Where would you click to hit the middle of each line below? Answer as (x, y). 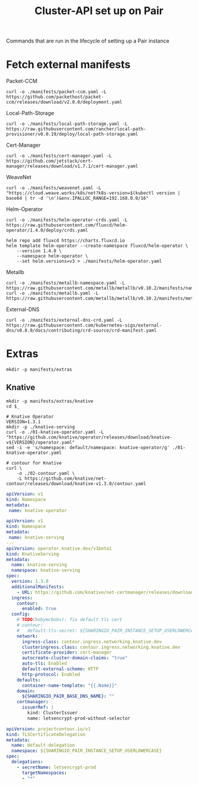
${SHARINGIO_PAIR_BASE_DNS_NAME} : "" (68, 697)
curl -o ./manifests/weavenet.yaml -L (54, 188)
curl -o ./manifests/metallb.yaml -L (52, 293)
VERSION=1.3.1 (24, 422)
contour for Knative (37, 463)
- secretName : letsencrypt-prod (56, 767)
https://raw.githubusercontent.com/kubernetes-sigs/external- (84, 325)
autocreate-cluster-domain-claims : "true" (75, 658)
